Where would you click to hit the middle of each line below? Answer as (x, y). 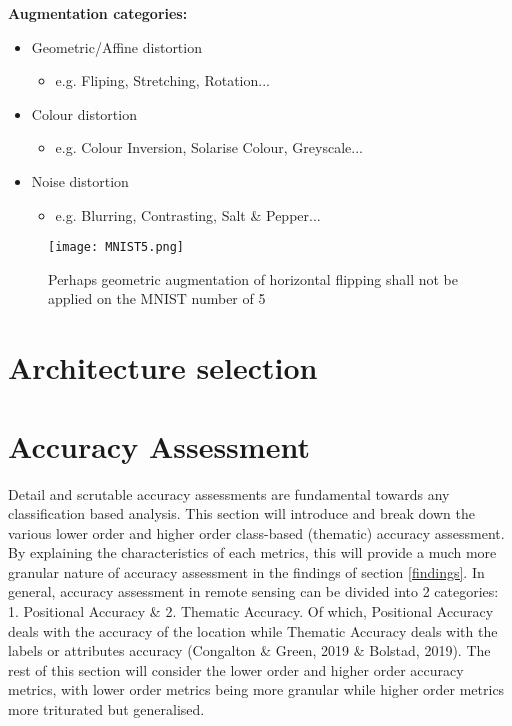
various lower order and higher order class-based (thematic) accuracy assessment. (256, 532)
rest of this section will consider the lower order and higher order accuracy (236, 669)
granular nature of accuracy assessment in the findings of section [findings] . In (246, 571)
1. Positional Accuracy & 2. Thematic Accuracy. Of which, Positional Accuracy (251, 611)
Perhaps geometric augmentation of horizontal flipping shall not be (253, 278)
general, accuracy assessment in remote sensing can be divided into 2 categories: (253, 591)
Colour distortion (84, 113)
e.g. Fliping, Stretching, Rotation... (162, 80)
